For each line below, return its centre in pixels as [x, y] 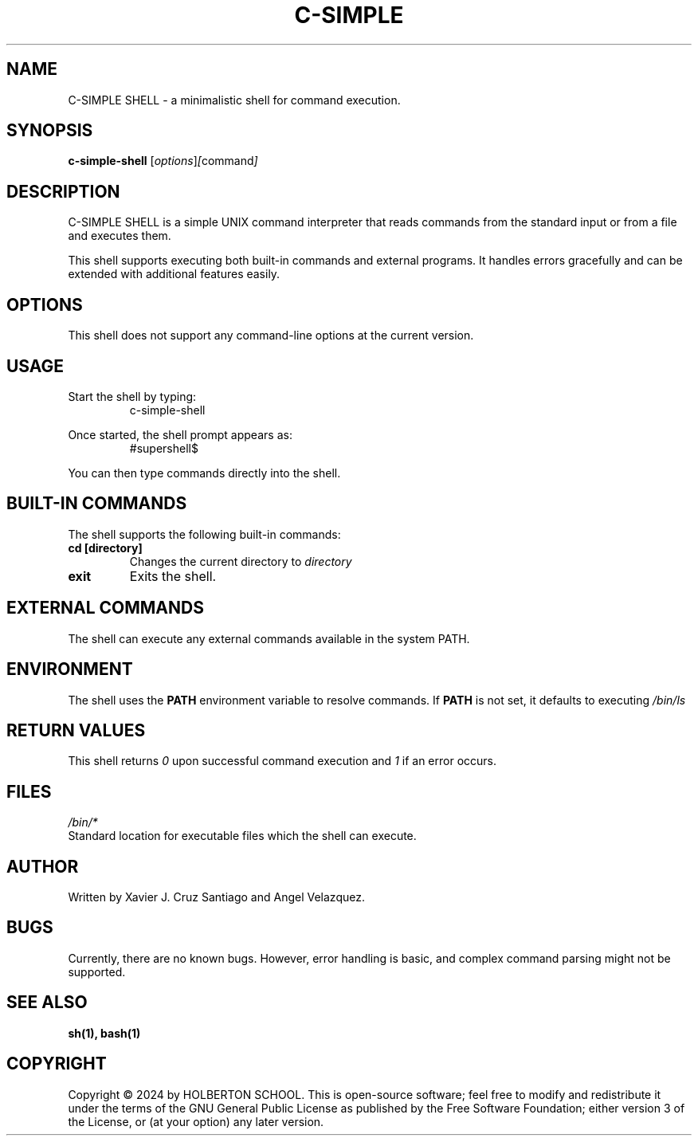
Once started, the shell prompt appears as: [180, 434]
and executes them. [120, 236]
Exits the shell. [173, 576]
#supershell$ [164, 448]
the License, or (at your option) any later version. [196, 1121]
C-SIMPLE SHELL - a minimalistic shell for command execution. [234, 100]
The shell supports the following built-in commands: [204, 534]
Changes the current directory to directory [241, 561]
